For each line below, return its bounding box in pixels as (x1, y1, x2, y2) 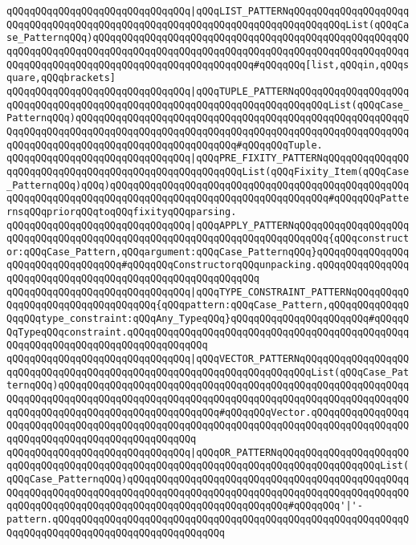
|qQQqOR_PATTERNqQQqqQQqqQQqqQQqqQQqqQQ (190, 446, 410, 458)
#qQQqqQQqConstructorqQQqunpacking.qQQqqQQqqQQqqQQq (121, 259, 410, 271)
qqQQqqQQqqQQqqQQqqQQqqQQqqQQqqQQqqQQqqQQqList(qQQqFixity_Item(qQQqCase (6, 165, 410, 177)
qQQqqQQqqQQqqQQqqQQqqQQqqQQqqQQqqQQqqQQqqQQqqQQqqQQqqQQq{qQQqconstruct (6, 233, 410, 245)
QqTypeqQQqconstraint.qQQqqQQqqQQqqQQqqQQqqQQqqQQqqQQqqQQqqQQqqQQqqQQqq (6, 326, 410, 338)
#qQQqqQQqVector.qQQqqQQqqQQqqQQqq (218, 406, 410, 418)
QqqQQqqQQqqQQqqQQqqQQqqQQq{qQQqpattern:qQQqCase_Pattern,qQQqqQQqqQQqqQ (6, 299, 410, 311)
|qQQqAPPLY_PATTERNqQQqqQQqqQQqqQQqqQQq (190, 219, 410, 231)
